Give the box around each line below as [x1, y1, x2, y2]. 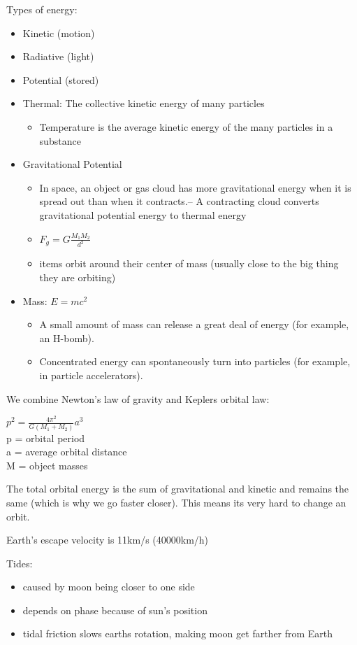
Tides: [6, 555, 33, 570]
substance [39, 133, 81, 148]
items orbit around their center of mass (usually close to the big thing [39, 256, 339, 271]
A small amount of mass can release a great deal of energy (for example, [39, 317, 349, 332]
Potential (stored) [22, 72, 99, 87]
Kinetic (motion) [22, 25, 95, 40]
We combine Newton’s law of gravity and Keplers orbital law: [6, 391, 270, 406]
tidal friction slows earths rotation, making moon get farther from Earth [22, 626, 333, 641]
